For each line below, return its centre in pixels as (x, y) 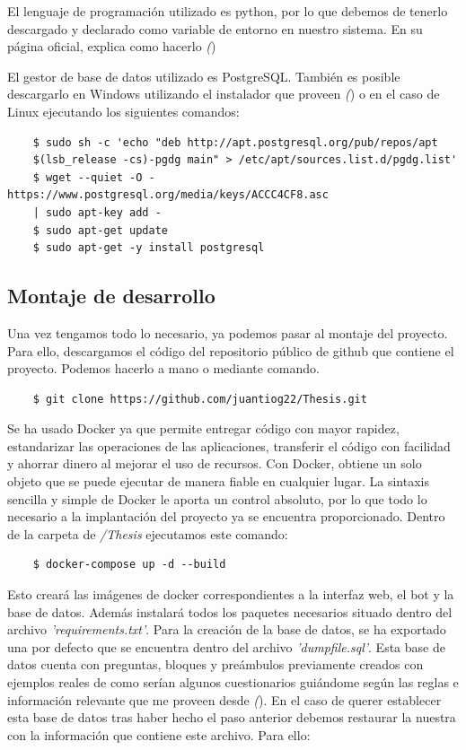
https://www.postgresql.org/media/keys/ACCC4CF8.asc (168, 195)
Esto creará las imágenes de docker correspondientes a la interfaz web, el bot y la (231, 594)
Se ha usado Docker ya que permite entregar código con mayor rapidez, (203, 428)
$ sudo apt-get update (100, 230)
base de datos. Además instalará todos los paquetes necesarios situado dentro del (230, 611)
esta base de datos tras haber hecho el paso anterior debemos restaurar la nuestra (232, 717)
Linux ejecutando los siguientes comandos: (123, 111)
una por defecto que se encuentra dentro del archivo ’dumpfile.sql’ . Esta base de (226, 646)
